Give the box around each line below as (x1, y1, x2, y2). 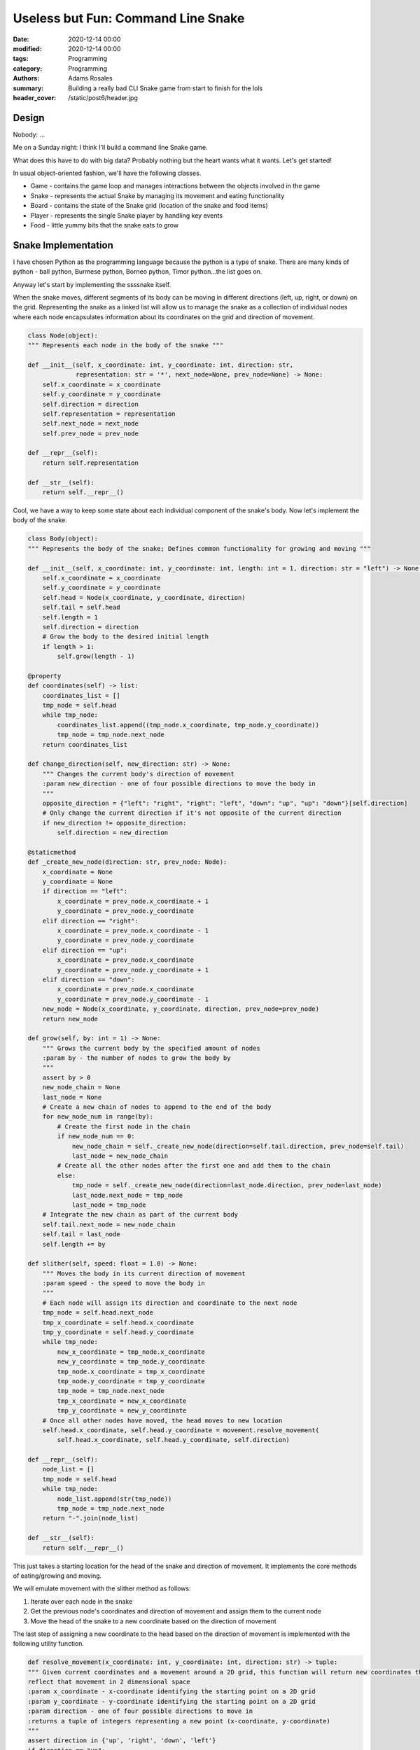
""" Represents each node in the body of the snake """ (27, 342, 224, 349)
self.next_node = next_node (42, 420, 139, 428)
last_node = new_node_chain (71, 1151, 168, 1160)
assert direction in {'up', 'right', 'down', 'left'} (27, 1737, 216, 1744)
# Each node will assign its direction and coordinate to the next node (42, 1298, 297, 1307)
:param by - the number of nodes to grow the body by (42, 1054, 231, 1062)
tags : (13, 55, 29, 63)
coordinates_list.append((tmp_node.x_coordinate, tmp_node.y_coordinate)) (57, 721, 320, 729)
